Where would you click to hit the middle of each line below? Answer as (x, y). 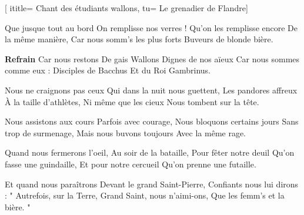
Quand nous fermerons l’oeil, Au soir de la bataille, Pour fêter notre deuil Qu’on (150, 152)
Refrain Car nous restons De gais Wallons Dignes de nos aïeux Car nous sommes (152, 58)
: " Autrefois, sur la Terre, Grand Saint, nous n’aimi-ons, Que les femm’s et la (145, 195)
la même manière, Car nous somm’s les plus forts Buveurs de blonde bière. (139, 39)
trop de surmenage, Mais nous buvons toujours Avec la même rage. (126, 132)
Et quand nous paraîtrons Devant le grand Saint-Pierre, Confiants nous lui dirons (152, 184)
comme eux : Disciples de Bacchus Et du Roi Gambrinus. (108, 70)
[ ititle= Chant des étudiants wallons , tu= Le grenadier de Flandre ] (126, 8)
